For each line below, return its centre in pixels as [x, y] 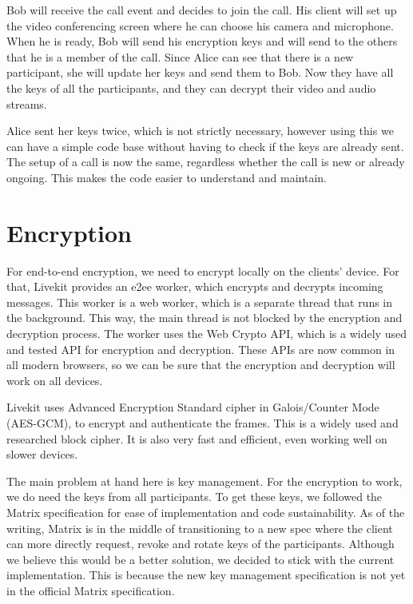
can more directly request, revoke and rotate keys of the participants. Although [201, 544]
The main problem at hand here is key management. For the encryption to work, [205, 481]
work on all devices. [55, 380]
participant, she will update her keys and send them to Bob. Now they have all [200, 72]
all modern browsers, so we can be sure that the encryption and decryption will [201, 365]
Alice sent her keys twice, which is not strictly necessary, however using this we [200, 131]
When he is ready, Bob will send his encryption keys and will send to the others [202, 41]
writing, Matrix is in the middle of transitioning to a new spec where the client [200, 528]
